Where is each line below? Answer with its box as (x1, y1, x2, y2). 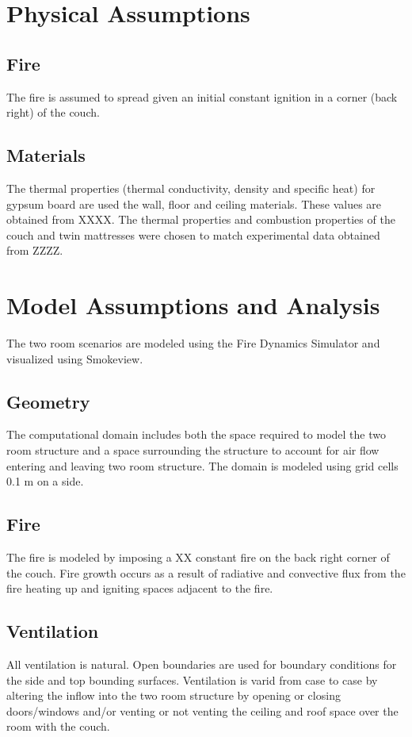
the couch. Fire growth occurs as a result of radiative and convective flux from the (6, 564, 406, 581)
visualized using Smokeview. (6, 350, 143, 367)
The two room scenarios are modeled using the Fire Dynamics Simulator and (6, 335, 380, 351)
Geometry (6, 389, 90, 413)
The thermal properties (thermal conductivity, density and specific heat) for (6, 179, 376, 196)
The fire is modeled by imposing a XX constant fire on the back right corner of (6, 549, 390, 566)
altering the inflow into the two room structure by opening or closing (6, 687, 341, 704)
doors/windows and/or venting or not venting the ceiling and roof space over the (6, 702, 399, 719)
